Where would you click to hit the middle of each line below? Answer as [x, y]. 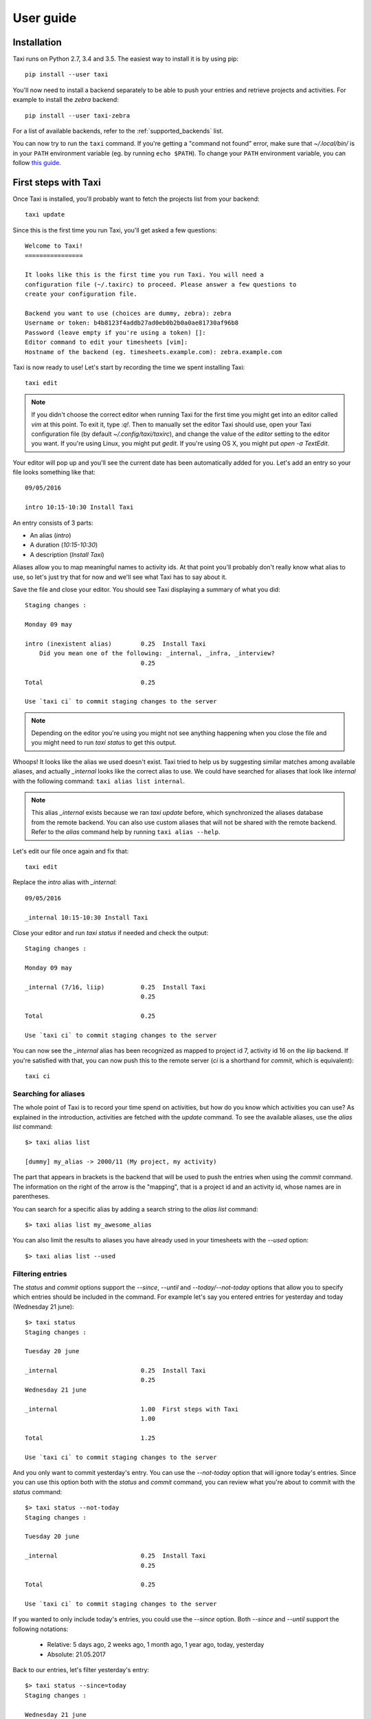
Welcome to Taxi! [54, 246]
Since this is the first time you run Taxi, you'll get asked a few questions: [115, 230]
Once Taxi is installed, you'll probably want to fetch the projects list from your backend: [136, 199]
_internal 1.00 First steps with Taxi [132, 1409]
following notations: [41, 1629]
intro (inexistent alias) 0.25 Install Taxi [115, 644]
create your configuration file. [81, 294]
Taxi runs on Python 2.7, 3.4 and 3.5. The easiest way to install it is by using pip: [126, 59]
